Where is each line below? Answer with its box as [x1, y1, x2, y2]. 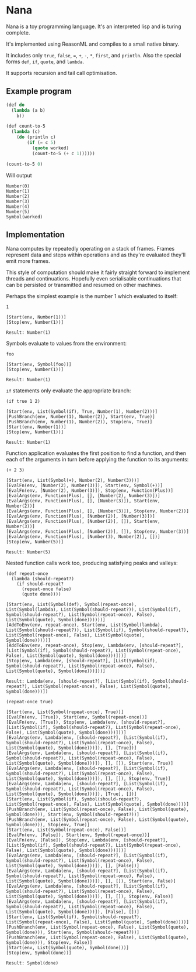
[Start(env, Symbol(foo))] [6, 361, 72, 368]
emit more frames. [6, 258, 51, 265]
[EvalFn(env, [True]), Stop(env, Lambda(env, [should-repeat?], [6, 720, 166, 725]
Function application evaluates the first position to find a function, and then [6, 450, 187, 457]
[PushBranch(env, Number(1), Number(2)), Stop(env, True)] [6, 419, 153, 425]
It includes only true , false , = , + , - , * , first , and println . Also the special [6, 52, 181, 59]
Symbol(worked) [6, 214, 43, 220]
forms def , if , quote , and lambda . [6, 58, 85, 65]
